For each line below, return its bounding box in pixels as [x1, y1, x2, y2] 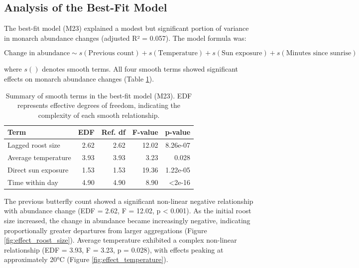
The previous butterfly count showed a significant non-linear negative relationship [4, 195, 253, 206]
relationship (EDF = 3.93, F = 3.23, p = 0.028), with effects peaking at [4, 244, 224, 255]
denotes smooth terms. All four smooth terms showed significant [42, 64, 238, 74]
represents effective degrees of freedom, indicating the [17, 100, 181, 110]
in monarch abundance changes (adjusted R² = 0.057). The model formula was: [4, 32, 246, 43]
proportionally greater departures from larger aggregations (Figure [4, 225, 207, 235]
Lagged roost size [7, 140, 60, 150]
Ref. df [101, 127, 125, 137]
